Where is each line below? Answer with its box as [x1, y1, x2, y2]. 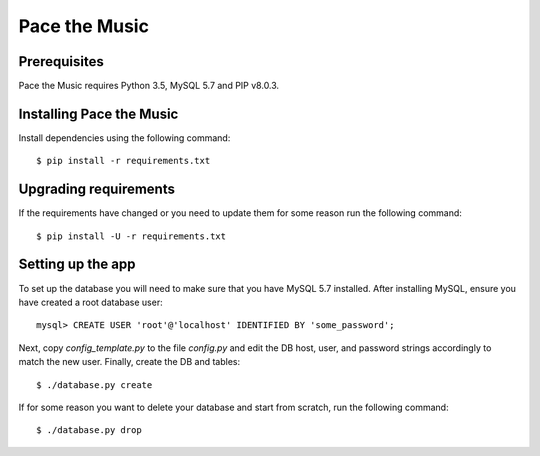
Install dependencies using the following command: [18, 131, 231, 144]
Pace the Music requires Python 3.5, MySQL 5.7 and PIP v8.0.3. [18, 80, 280, 92]
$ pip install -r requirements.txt [36, 155, 211, 167]
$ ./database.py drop [36, 425, 142, 436]
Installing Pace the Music [18, 105, 179, 122]
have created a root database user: [18, 296, 164, 308]
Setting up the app [18, 256, 136, 273]
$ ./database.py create [36, 379, 153, 390]
